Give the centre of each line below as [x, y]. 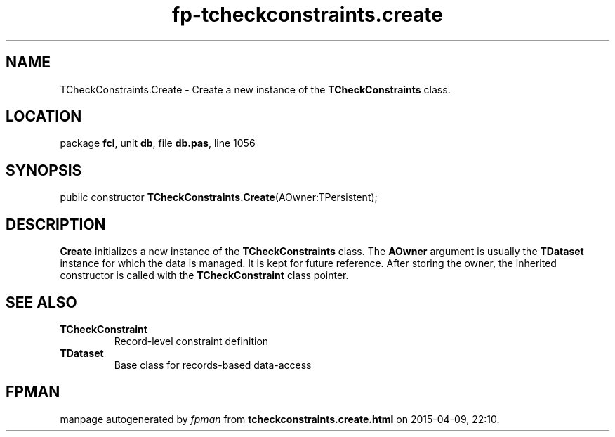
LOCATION [44, 117]
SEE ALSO [41, 302]
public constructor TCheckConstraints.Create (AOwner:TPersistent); [219, 197]
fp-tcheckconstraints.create [307, 15]
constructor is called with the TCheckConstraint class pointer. [204, 275]
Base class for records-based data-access [213, 365]
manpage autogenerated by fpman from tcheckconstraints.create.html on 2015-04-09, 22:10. [280, 419]
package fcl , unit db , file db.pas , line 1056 [158, 143]
